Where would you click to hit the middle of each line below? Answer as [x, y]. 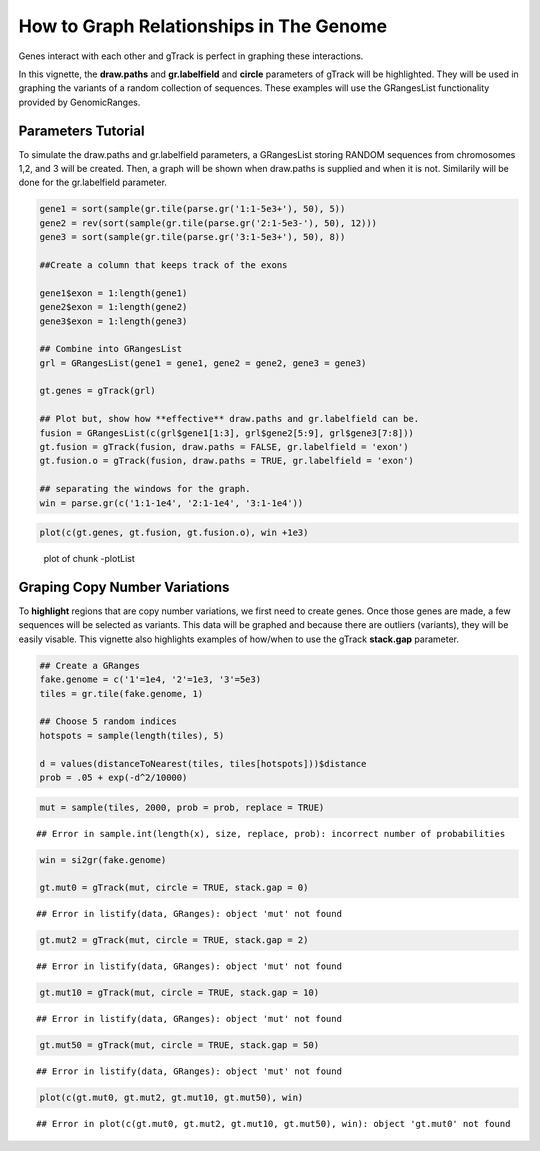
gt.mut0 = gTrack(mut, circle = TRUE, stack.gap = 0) [174, 888]
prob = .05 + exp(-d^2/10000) [113, 777]
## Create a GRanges [89, 665]
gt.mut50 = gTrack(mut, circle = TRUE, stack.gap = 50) [179, 1045]
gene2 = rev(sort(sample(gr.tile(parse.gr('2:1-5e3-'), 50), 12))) [208, 223]
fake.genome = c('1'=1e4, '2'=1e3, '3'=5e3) [150, 679]
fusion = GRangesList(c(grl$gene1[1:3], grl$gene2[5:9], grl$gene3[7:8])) [227, 433]
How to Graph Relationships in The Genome [203, 26]
